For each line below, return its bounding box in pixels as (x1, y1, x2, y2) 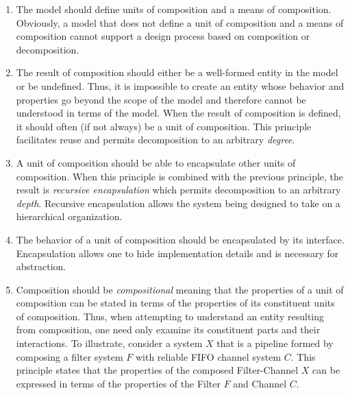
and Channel (233, 376, 287, 390)
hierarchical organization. (16, 209, 123, 224)
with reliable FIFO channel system (135, 349, 282, 363)
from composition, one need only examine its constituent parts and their (16, 322, 321, 337)
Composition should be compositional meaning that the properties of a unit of (16, 282, 344, 296)
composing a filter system (16, 349, 123, 363)
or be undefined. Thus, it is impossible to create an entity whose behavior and (16, 78, 345, 93)
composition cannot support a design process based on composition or (16, 29, 310, 43)
